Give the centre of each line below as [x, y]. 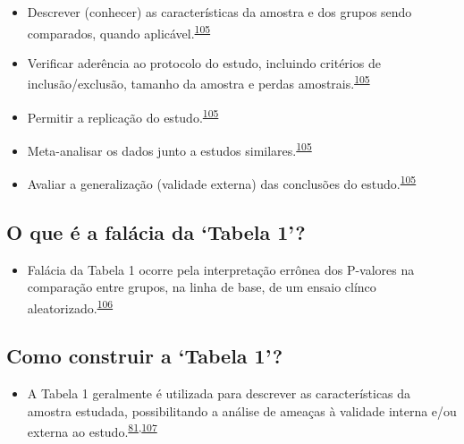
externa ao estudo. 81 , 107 [92, 431]
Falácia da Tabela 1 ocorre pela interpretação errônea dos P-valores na [221, 269]
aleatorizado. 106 [70, 306]
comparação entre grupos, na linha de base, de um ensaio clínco [202, 287]
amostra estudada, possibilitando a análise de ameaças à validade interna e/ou [242, 410]
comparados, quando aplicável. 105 [119, 31]
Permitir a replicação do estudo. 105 [123, 115]
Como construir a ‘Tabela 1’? [145, 356]
